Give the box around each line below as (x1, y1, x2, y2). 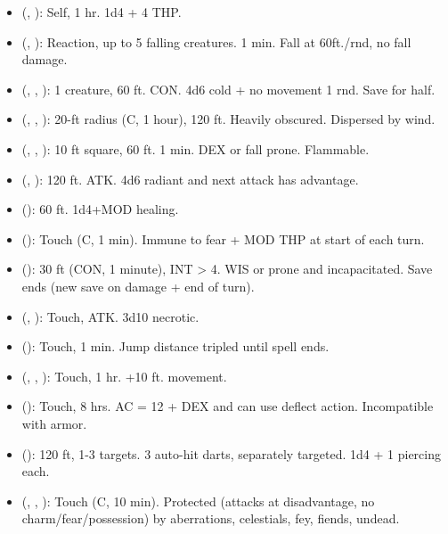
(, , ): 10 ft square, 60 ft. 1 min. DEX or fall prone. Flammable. (21, 139, 370, 158)
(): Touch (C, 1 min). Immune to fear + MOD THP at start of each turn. (21, 229, 425, 248)
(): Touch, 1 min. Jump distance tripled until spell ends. (21, 337, 330, 356)
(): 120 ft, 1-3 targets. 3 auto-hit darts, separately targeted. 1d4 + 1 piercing (21, 444, 441, 463)
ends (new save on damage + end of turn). (21, 276, 255, 295)
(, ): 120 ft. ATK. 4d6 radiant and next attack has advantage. (21, 169, 359, 188)
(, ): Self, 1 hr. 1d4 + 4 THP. (21, 3, 182, 21)
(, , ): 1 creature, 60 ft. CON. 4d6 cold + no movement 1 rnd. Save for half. (21, 79, 436, 98)
